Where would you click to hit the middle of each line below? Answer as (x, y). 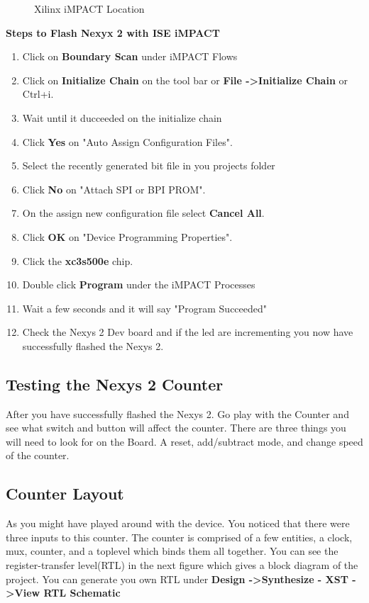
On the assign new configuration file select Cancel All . (143, 213)
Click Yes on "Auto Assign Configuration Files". (127, 141)
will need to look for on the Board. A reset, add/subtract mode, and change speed (184, 441)
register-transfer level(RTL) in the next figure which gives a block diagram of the (182, 565)
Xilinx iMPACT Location (89, 9)
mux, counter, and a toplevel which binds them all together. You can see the (172, 551)
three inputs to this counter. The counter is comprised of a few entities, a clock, (179, 537)
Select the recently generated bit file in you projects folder (149, 165)
